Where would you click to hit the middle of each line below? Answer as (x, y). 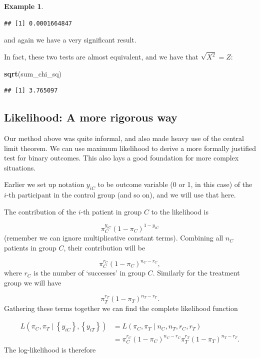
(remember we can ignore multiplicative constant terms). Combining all (114, 238)
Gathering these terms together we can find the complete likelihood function (121, 308)
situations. (20, 167)
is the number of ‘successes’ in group (89, 273)
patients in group (30, 247)
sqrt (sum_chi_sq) (33, 73)
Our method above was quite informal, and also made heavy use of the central (124, 138)
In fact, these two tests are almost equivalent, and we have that (101, 57)
